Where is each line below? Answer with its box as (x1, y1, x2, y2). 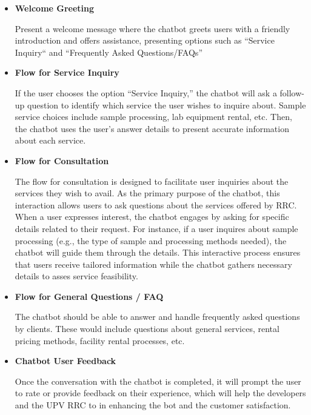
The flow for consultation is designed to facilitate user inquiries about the (15, 174, 289, 187)
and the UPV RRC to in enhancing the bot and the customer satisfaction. (15, 399, 291, 411)
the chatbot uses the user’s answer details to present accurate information (15, 122, 289, 134)
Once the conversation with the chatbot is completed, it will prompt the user (15, 374, 301, 387)
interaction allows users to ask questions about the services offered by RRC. (15, 198, 297, 211)
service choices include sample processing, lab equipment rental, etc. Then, (15, 110, 292, 123)
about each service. (15, 134, 86, 147)
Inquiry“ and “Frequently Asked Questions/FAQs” (15, 45, 202, 58)
